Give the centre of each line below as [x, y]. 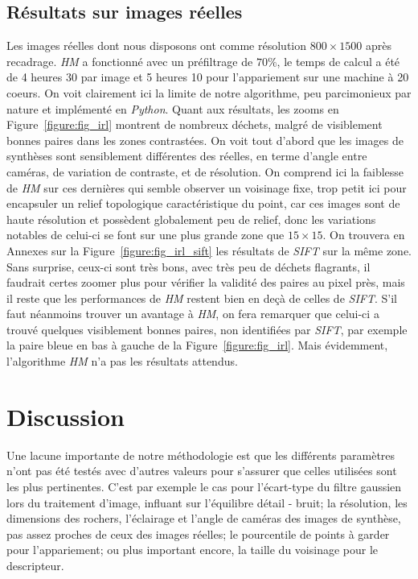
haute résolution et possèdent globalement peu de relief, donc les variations [191, 219]
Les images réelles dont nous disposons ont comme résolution [157, 45]
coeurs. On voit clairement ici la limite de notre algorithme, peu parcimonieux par [209, 92]
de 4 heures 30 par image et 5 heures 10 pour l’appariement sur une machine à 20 [208, 77]
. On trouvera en [364, 235]
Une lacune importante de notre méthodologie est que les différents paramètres [201, 455]
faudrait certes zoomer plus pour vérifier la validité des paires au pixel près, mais [206, 282]
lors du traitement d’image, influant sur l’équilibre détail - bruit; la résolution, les [207, 502]
